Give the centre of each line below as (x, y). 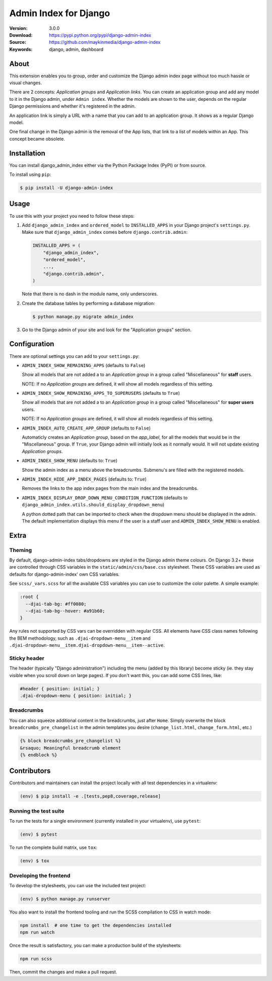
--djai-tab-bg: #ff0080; (56, 604)
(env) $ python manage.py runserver (65, 899)
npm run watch (37, 932)
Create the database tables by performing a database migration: (89, 303)
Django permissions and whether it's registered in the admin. (73, 106)
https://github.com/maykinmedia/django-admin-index (105, 42)
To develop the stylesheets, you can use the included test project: (78, 885)
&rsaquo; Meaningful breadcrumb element (70, 748)
